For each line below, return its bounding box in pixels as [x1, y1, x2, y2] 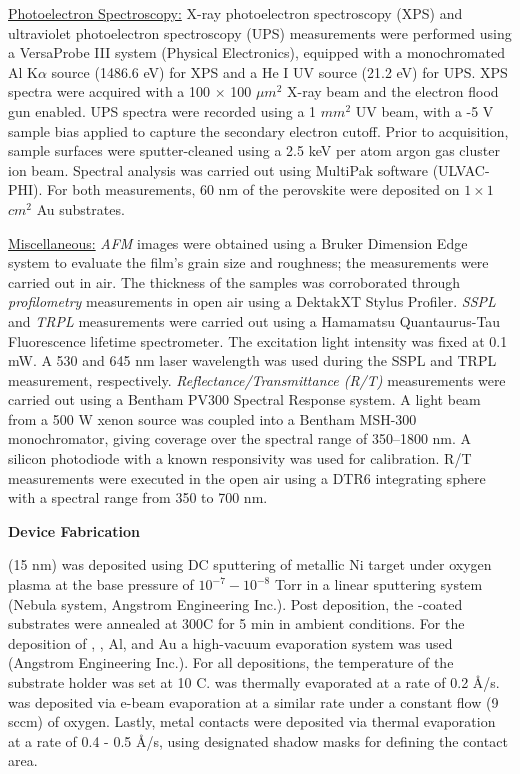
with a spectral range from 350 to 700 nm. [8, 487, 268, 508]
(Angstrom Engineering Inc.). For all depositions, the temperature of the [8, 652, 454, 673]
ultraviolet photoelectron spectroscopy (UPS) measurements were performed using [8, 22, 512, 43]
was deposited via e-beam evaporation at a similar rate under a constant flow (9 [8, 691, 499, 712]
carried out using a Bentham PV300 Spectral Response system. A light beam [8, 389, 481, 410]
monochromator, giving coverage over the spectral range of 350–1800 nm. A [8, 428, 472, 449]
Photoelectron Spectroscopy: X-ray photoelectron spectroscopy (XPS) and [8, 3, 463, 23]
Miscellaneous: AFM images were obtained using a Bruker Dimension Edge [8, 232, 468, 253]
